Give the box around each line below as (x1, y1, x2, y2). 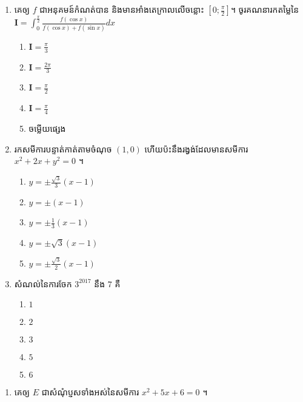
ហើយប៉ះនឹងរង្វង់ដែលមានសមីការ (144, 142, 248, 155)
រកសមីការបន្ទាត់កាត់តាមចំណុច (14, 142, 112, 155)
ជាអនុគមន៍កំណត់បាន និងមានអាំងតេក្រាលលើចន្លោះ (39, 3, 204, 15)
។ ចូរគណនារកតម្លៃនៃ (230, 3, 299, 15)
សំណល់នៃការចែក (14, 277, 72, 290)
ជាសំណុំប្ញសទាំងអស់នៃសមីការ (41, 386, 139, 398)
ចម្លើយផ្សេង (28, 121, 66, 134)
